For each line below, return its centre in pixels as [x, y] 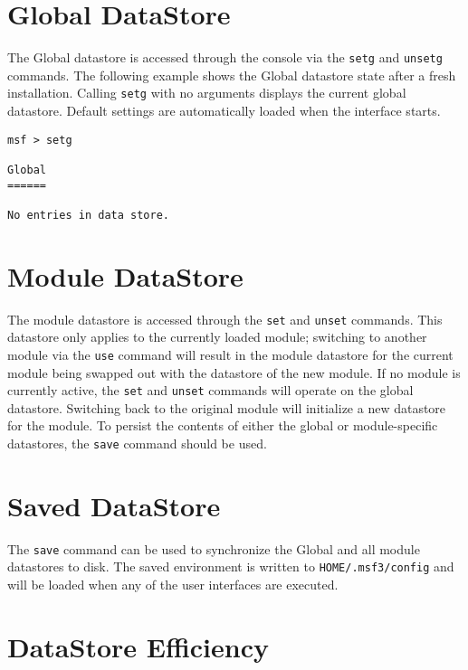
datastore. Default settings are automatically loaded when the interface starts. [224, 111]
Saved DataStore [114, 505]
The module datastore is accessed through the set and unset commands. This [225, 319]
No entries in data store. [88, 215]
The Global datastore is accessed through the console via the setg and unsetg [225, 57]
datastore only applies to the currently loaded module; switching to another [217, 337]
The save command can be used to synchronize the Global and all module [214, 548]
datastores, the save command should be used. [137, 444]
